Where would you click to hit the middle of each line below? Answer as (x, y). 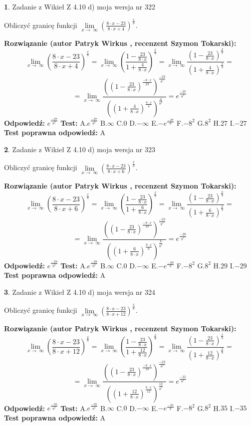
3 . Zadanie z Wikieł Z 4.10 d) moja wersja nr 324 (80, 292)
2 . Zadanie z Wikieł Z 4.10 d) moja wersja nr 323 (80, 149)
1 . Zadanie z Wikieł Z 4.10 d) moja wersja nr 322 (80, 6)
